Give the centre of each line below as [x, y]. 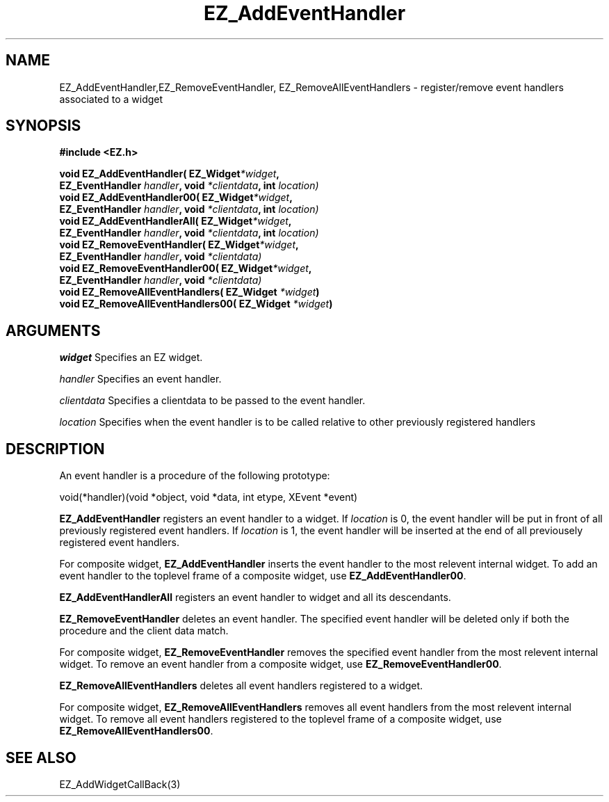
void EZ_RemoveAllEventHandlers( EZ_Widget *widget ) [189, 292]
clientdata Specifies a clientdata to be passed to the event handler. [212, 401]
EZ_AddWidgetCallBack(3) [120, 784]
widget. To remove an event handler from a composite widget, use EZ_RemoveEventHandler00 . [281, 664]
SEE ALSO [41, 757]
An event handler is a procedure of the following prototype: [195, 476]
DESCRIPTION [55, 449]
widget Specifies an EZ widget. [131, 358]
